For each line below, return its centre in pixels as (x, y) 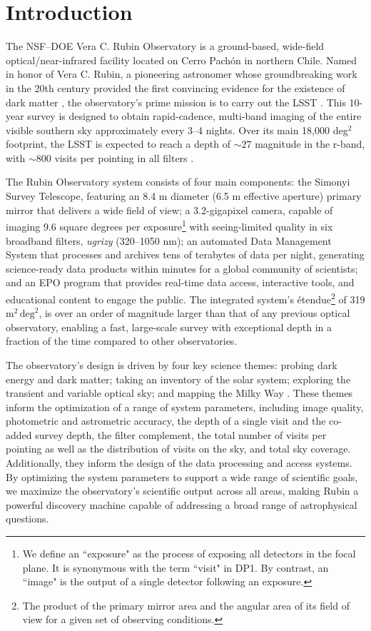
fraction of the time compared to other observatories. (122, 341)
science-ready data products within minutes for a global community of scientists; (182, 268)
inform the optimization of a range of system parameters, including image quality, (185, 407)
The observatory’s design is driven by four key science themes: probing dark (172, 364)
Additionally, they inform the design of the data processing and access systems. (179, 463)
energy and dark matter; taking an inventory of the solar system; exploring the (178, 379)
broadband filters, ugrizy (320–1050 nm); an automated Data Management (169, 240)
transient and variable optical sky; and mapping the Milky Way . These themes (179, 393)
